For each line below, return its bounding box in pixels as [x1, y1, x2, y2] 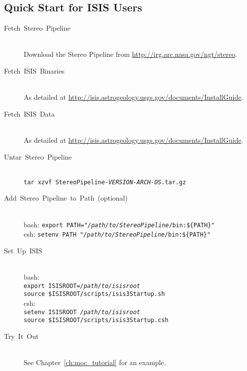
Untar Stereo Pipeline [4, 151, 72, 162]
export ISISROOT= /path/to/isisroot [24, 282, 141, 289]
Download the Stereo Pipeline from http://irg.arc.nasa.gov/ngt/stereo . [24, 49, 237, 59]
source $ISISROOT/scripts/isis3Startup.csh [24, 317, 169, 324]
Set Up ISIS [4, 245, 42, 255]
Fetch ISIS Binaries [4, 65, 65, 76]
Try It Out [4, 330, 39, 341]
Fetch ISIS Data [4, 108, 55, 119]
